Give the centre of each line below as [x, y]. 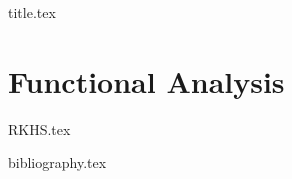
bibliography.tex [57, 162]
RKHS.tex [39, 128]
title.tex [32, 12]
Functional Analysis [146, 80]
